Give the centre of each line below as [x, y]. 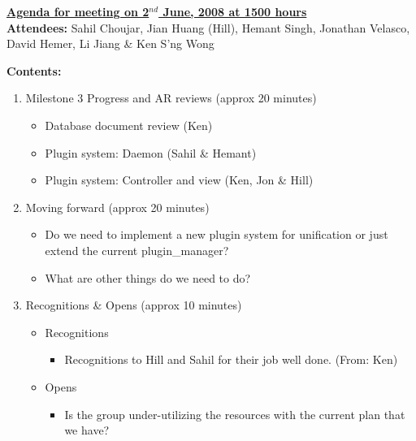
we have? [87, 430]
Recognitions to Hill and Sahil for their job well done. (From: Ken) [231, 359]
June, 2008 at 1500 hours [235, 11]
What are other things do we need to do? [148, 277]
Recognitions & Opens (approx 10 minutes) [134, 305]
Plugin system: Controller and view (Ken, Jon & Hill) [179, 180]
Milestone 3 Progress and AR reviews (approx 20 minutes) [171, 98]
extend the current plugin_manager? [137, 250]
